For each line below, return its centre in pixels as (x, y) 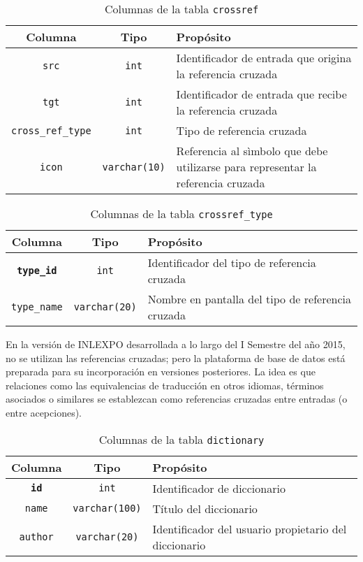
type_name (37, 307)
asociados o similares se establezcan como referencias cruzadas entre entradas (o (177, 399)
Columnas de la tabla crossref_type (181, 214)
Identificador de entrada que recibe (261, 94)
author (36, 536)
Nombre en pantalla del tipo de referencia (249, 299)
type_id (37, 271)
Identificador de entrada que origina (264, 58)
